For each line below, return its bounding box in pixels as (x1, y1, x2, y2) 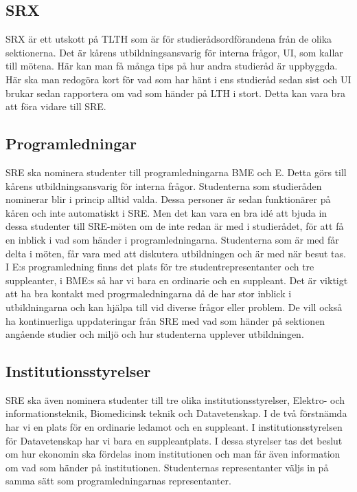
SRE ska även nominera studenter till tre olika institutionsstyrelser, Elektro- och (5, 392, 345, 407)
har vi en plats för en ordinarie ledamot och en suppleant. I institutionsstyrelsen (5, 420, 343, 434)
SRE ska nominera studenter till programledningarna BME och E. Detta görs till (5, 164, 347, 179)
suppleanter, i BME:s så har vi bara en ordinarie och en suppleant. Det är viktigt (5, 272, 348, 287)
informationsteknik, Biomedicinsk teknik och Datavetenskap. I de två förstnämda (5, 406, 347, 420)
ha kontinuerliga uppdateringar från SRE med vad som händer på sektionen (5, 313, 325, 328)
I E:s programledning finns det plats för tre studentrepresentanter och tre (5, 259, 314, 274)
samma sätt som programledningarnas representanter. (5, 473, 231, 488)
